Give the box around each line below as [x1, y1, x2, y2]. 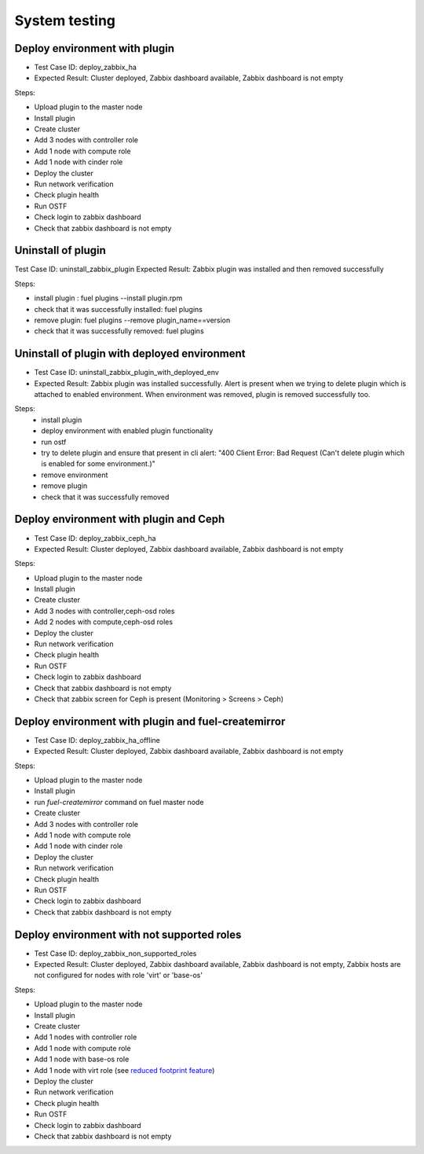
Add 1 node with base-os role [34, 1054, 130, 1064]
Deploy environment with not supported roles [14, 928, 242, 941]
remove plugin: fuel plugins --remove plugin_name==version [34, 315, 231, 325]
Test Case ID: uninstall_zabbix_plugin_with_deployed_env [34, 368, 219, 377]
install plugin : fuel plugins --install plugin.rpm [34, 293, 183, 303]
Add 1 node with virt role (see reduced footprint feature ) [34, 1065, 215, 1075]
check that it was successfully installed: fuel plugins [34, 304, 203, 314]
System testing [14, 12, 116, 29]
